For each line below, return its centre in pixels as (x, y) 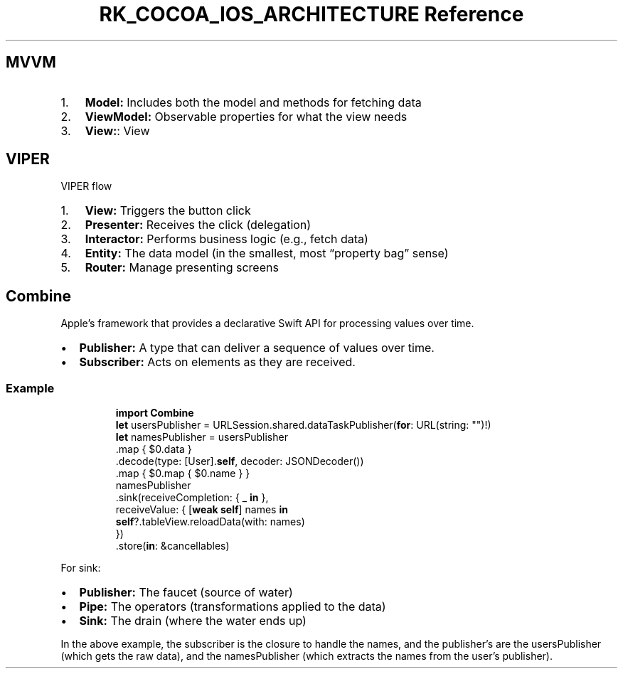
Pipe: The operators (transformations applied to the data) (233, 607)
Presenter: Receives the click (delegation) (198, 225)
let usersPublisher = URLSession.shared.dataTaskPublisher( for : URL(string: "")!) (303, 425)
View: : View (117, 130)
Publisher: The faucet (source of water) (186, 593)
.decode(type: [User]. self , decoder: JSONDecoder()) (240, 461)
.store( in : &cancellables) (172, 546)
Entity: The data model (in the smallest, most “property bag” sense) (267, 253)
